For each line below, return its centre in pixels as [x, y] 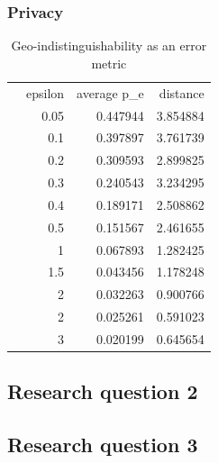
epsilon [45, 92]
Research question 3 [103, 445]
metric [109, 63]
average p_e [110, 92]
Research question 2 [103, 391]
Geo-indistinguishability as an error [109, 45]
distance [182, 92]
